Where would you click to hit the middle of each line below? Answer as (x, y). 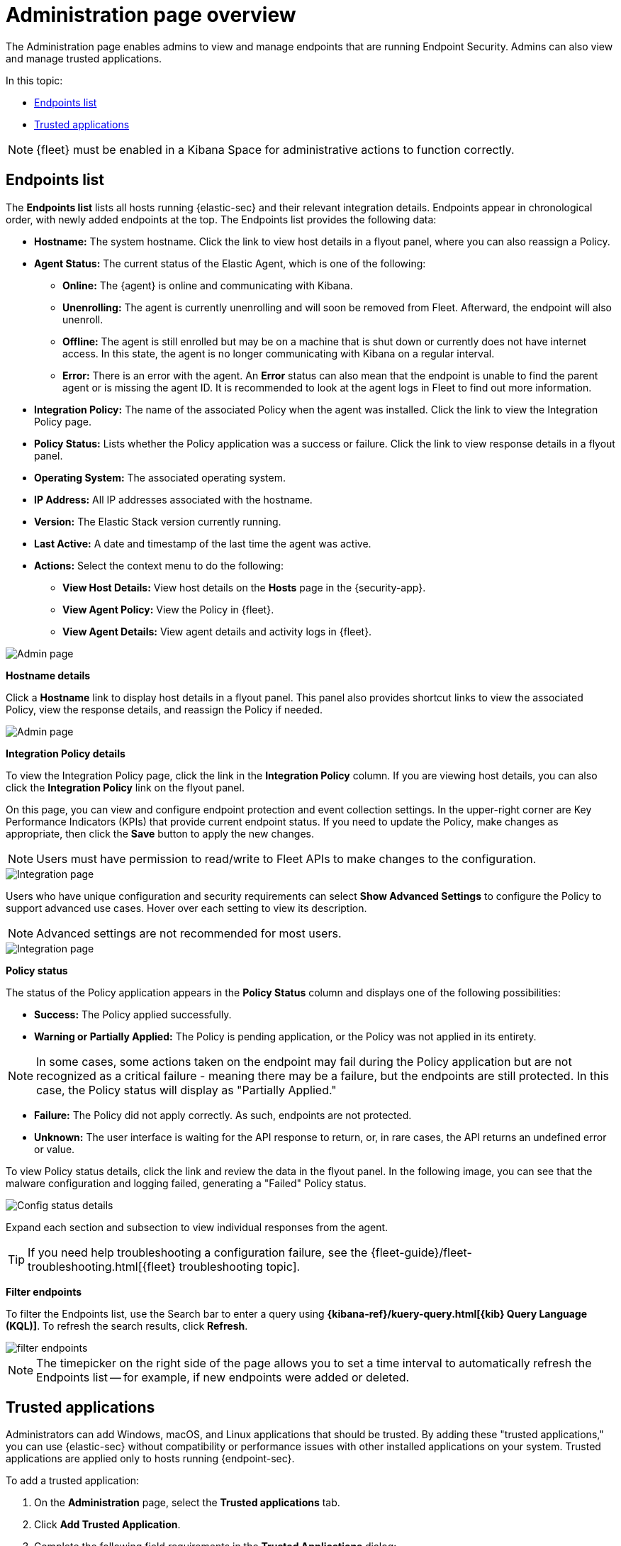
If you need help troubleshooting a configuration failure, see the (198, 1252)
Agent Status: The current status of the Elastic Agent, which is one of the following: (230, 263)
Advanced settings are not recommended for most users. (189, 933)
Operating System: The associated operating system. (160, 477)
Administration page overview (151, 15)
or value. (55, 1149)
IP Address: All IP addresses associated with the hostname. (173, 499)
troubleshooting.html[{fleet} (102, 1266)
